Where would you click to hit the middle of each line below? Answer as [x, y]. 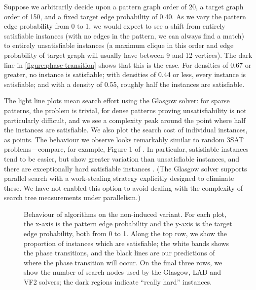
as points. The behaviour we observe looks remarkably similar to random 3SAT [124, 139]
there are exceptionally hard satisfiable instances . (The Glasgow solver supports [126, 168]
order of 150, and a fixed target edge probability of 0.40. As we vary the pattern [125, 16]
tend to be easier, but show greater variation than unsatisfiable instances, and [122, 158]
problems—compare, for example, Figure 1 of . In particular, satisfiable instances [126, 149]
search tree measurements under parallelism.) [72, 197]
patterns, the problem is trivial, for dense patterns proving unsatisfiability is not [125, 110]
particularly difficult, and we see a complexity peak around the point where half [125, 120]
